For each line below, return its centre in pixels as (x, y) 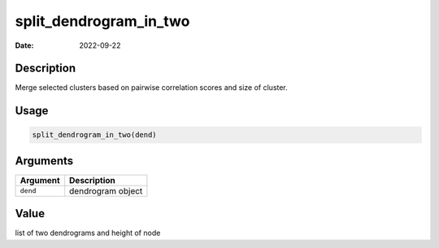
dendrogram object (106, 190)
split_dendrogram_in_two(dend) (95, 135)
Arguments (44, 161)
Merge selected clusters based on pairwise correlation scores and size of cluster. (151, 88)
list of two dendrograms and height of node (88, 233)
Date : (24, 45)
